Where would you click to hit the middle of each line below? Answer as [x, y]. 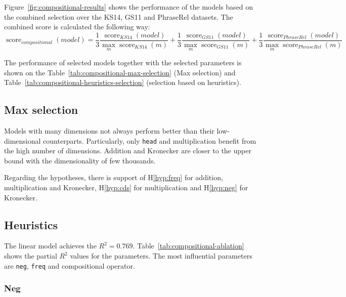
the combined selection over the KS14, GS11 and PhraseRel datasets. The [119, 16]
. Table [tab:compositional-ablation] [188, 246]
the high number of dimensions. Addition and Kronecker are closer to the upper [128, 151]
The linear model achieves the [50, 246]
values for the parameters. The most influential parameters [161, 256]
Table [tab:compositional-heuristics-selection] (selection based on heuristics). [123, 82]
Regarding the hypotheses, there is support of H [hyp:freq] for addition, [114, 177]
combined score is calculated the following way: [77, 27]
